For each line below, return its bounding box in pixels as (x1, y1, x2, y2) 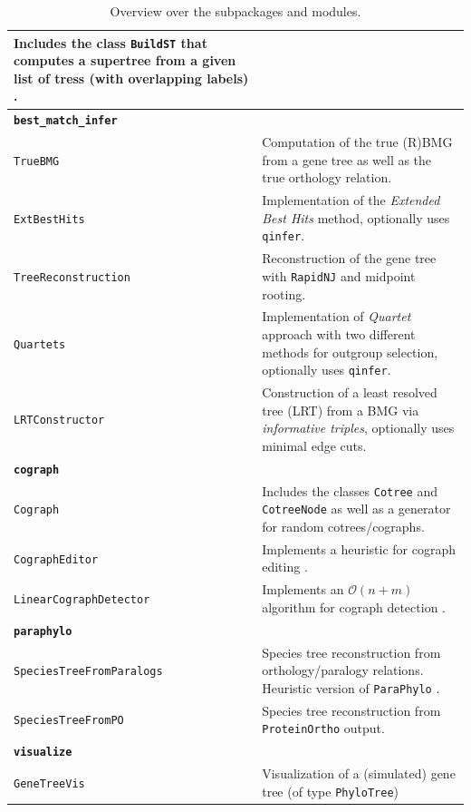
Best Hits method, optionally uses (262, 208, 450, 227)
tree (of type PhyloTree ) (262, 781, 399, 800)
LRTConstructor (14, 414, 105, 427)
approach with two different (262, 325, 416, 343)
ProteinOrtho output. (262, 719, 385, 738)
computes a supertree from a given (14, 51, 236, 70)
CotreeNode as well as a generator (262, 499, 451, 518)
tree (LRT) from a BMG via (262, 400, 419, 419)
